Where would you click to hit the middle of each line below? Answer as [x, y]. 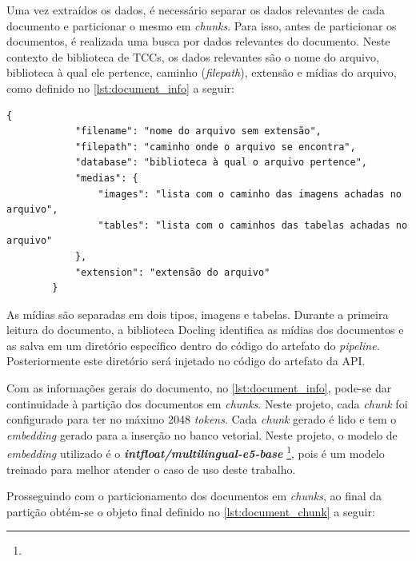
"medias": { [106, 178]
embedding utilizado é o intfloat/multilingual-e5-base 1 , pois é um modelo [196, 452]
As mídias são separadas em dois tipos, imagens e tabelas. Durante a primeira [198, 314]
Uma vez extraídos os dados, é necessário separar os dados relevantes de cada [196, 10]
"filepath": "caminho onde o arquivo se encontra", [215, 147]
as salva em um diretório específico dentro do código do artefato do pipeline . [193, 345]
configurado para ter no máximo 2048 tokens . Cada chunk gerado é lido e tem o [202, 419]
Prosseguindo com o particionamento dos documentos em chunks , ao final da [194, 496]
